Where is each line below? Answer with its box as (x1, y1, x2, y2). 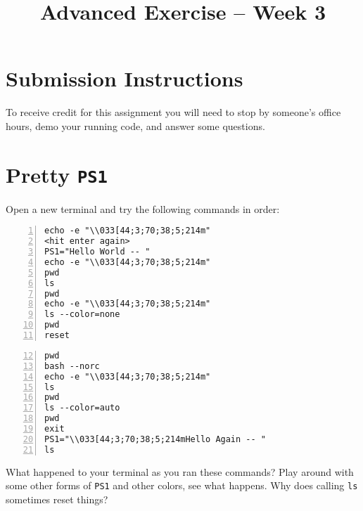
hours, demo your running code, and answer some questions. (6, 118, 265, 133)
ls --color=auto (44, 403, 120, 413)
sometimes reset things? (6, 491, 108, 506)
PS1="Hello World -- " (44, 247, 151, 257)
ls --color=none (44, 309, 120, 320)
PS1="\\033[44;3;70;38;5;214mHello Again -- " (44, 434, 266, 444)
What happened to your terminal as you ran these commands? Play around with (6, 464, 354, 479)
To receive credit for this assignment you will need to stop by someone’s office (6, 105, 341, 119)
